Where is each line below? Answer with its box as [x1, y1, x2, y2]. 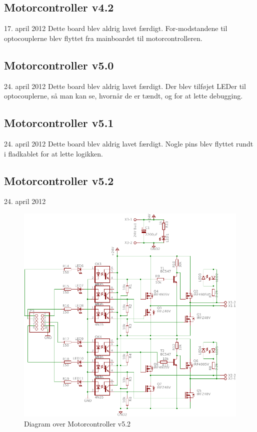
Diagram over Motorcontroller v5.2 [24, 418, 131, 428]
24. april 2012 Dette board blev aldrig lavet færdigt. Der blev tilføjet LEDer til [4, 80, 246, 91]
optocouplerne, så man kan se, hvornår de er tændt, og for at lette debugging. [4, 90, 243, 101]
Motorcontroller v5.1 [4, 115, 114, 130]
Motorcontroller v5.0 [4, 57, 114, 72]
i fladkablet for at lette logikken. [4, 148, 103, 158]
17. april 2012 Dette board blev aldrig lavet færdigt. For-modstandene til [4, 23, 227, 33]
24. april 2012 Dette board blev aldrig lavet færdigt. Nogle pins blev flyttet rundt [4, 138, 253, 148]
